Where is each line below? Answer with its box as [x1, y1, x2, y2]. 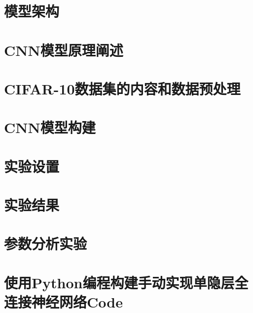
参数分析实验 [4, 233, 87, 254]
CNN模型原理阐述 [4, 40, 123, 60]
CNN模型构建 [4, 117, 96, 137]
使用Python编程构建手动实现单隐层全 [4, 272, 249, 292]
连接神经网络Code [4, 292, 123, 312]
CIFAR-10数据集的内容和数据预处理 [4, 78, 241, 98]
